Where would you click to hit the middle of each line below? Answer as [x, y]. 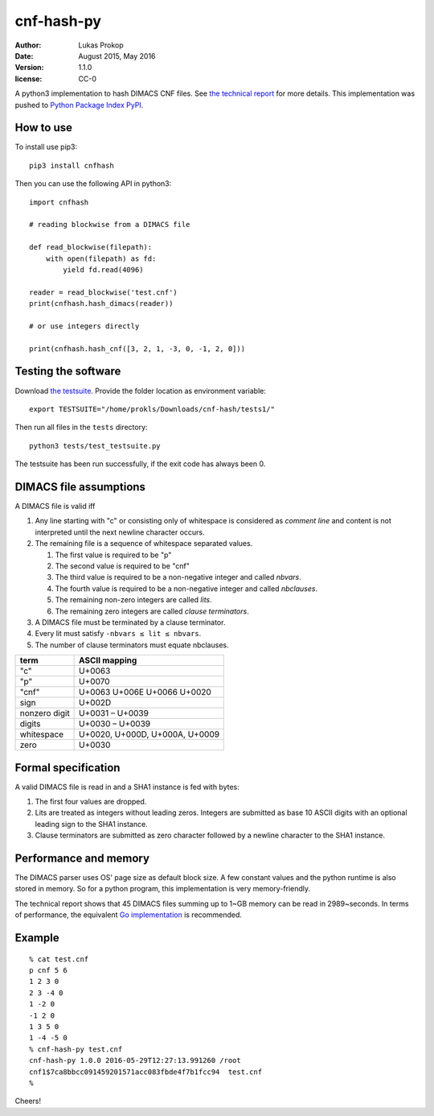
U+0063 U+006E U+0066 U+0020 [145, 692]
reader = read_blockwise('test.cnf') [104, 292]
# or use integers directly [84, 326]
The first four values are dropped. [91, 802]
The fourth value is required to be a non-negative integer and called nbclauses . [186, 589]
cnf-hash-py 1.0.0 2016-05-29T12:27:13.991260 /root [135, 1060]
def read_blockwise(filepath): [91, 247]
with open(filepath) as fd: [101, 258]
